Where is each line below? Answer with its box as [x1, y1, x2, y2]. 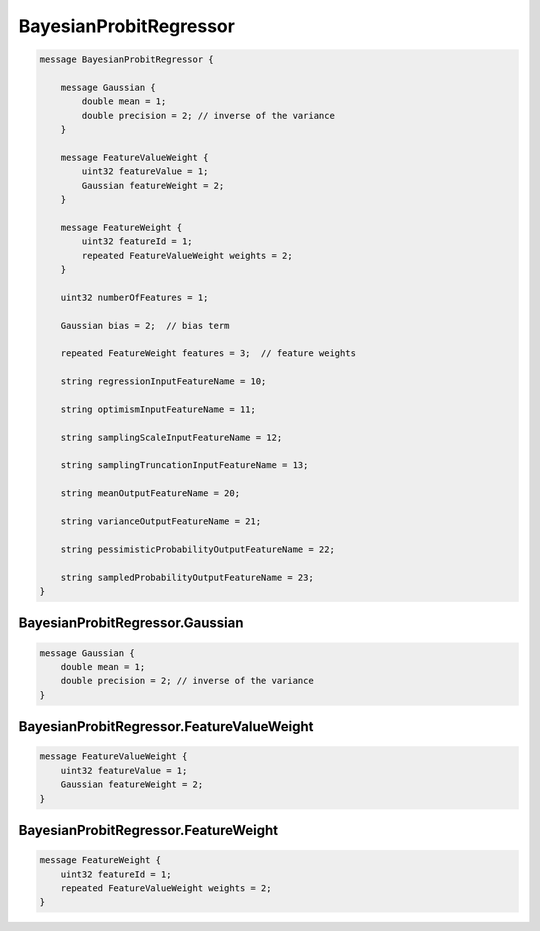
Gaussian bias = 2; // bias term [60, 320, 230, 331]
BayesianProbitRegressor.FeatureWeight [18, 821, 279, 839]
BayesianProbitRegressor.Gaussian [18, 615, 244, 632]
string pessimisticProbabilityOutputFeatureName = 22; [60, 543, 335, 555]
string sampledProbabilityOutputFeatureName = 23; [60, 571, 314, 583]
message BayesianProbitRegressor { [39, 54, 214, 65]
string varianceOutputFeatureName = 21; [60, 516, 262, 527]
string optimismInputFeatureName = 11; [60, 403, 257, 415]
